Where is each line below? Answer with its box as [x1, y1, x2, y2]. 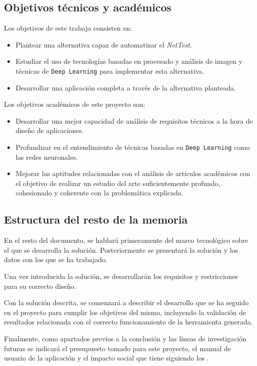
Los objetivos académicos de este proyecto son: [4, 99, 145, 109]
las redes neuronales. [15, 151, 78, 162]
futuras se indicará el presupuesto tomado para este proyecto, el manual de [4, 343, 231, 353]
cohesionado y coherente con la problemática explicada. [15, 187, 183, 198]
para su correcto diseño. [4, 280, 76, 291]
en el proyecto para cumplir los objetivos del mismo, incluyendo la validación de [4, 307, 246, 317]
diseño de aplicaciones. [15, 125, 84, 136]
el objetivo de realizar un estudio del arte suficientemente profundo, [15, 178, 220, 188]
